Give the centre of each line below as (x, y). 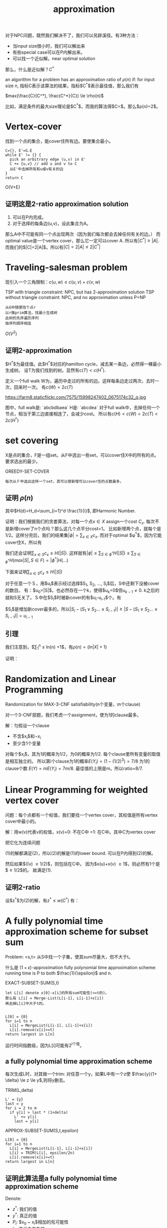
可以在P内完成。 (29, 217)
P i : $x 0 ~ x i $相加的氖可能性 (40, 1222)
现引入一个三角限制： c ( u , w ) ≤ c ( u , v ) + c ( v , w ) (53, 282)
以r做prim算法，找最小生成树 (31, 313)
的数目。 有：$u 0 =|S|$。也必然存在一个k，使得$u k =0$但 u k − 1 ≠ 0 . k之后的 (82, 591)
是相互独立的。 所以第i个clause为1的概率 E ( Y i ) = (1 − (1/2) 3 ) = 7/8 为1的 (77, 761)
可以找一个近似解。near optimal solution (54, 59)
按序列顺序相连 (18, 324)
